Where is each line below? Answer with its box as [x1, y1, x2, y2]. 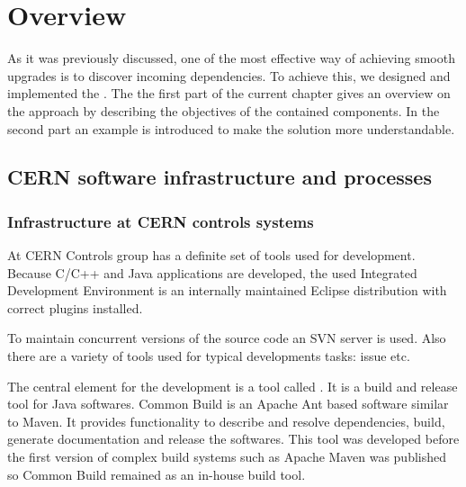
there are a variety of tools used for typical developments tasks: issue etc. [7, 347, 410, 365]
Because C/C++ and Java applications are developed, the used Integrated [7, 263, 417, 282]
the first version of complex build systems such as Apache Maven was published [7, 447, 447, 466]
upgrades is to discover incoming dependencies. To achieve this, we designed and [7, 66, 451, 85]
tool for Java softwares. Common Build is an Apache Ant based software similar [7, 394, 449, 413]
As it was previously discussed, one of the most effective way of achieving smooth [7, 49, 455, 68]
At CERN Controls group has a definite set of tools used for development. [7, 246, 416, 265]
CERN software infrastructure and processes [7, 163, 432, 191]
